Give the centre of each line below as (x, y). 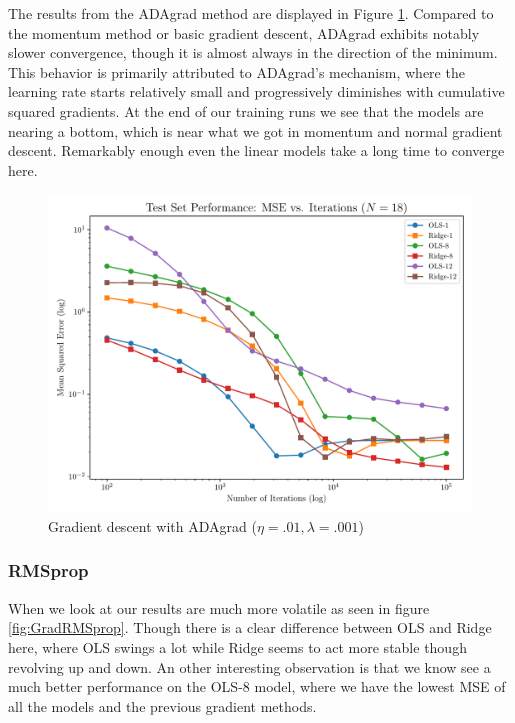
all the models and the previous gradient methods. (162, 705)
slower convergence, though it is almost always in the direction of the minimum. (253, 52)
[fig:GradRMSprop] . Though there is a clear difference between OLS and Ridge (250, 627)
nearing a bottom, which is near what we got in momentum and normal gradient (255, 130)
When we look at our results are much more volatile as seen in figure (219, 607)
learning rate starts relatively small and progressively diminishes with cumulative (256, 91)
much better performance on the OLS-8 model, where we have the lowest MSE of (257, 686)
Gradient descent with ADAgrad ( (152, 525)
